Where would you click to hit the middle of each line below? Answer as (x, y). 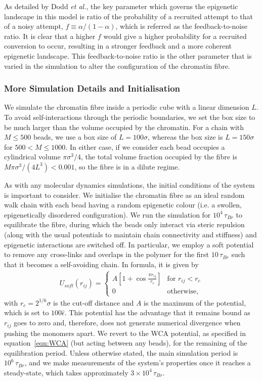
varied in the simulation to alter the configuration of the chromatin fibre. (117, 66)
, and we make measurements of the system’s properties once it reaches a (138, 363)
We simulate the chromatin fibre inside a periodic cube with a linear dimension (127, 107)
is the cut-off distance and (94, 302)
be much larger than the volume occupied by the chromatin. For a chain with (124, 127)
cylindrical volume (32, 157)
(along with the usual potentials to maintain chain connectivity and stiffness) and (130, 234)
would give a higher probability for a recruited (175, 36)
